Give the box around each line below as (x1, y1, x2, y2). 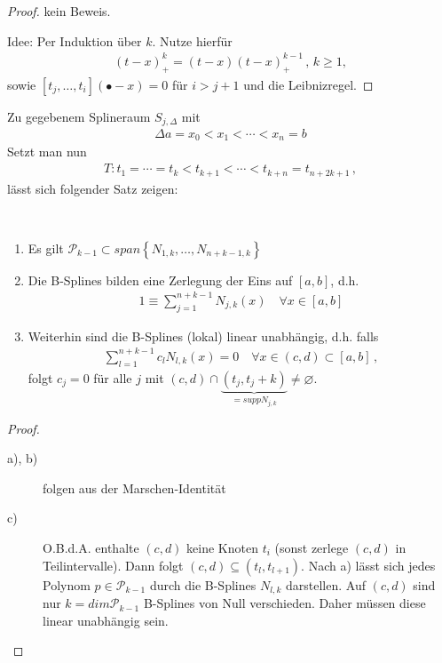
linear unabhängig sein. (43, 611, 169, 629)
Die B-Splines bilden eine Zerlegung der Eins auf (28, 270, 293, 289)
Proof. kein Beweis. (7, 2, 111, 20)
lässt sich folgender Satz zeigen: (7, 179, 178, 197)
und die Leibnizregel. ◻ (243, 75, 374, 93)
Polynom (43, 575, 91, 594)
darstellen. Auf (286, 575, 366, 594)
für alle (93, 368, 132, 387)
